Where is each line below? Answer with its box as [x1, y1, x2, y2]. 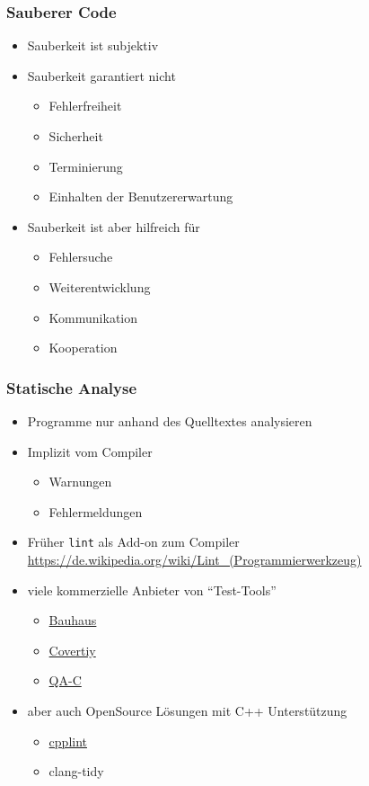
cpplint [48, 731, 87, 750]
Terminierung [48, 156, 123, 175]
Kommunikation [48, 308, 137, 326]
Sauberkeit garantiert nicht [27, 66, 176, 85]
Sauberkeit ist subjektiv [27, 36, 159, 55]
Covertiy [48, 640, 96, 659]
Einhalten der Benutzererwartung [48, 187, 233, 206]
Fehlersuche [48, 247, 113, 266]
